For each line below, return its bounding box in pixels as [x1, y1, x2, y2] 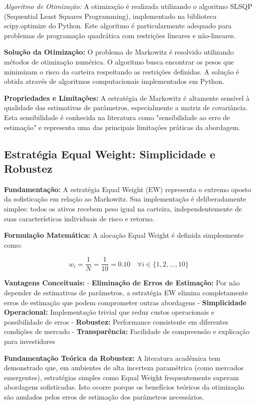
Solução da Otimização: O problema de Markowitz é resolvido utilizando [4, 47, 234, 57]
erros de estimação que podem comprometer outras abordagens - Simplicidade [4, 297, 247, 307]
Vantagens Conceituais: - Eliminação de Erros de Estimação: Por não [4, 277, 240, 288]
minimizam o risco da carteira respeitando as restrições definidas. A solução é [4, 66, 239, 76]
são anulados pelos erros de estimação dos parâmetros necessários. [4, 391, 204, 402]
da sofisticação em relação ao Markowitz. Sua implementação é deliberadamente [4, 194, 247, 204]
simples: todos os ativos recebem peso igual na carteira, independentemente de [4, 203, 242, 213]
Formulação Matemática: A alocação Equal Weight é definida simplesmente [4, 230, 244, 240]
